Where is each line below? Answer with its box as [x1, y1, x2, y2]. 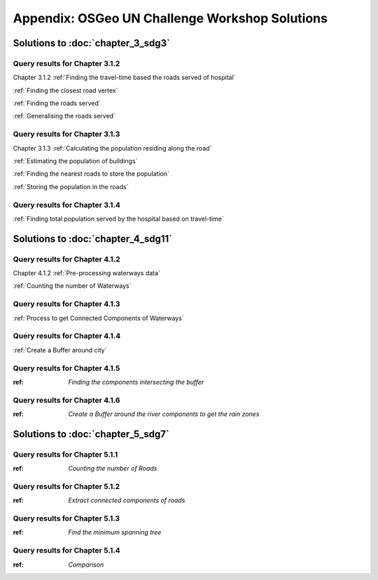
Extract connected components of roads [68, 496, 185, 504]
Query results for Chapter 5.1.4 [13, 546, 120, 555]
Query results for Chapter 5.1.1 [13, 449, 118, 459]
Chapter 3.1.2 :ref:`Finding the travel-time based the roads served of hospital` [13, 74, 236, 82]
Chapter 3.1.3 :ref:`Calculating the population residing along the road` [13, 144, 212, 152]
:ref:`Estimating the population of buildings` [13, 157, 138, 165]
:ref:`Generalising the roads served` [13, 112, 115, 120]
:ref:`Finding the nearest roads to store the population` [13, 170, 169, 178]
